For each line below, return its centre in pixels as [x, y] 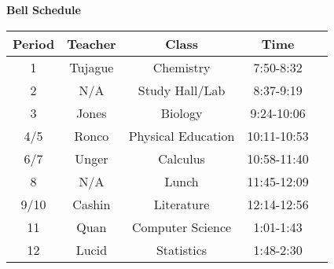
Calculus [182, 158]
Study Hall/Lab [182, 90]
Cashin [92, 204]
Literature [182, 204]
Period [34, 43]
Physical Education [182, 135]
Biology [182, 112]
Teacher [92, 43]
